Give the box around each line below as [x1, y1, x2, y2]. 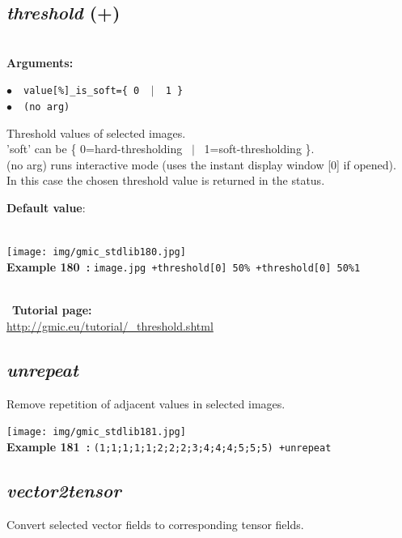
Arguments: [6, 53, 74, 70]
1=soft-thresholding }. [204, 140, 315, 157]
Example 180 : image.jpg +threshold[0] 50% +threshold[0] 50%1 [6, 258, 361, 275]
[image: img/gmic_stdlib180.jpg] [6, 246, 186, 258]
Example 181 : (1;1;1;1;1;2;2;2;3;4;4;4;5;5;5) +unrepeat [6, 438, 332, 455]
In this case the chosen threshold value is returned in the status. [6, 172, 325, 189]
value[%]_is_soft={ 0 [23, 85, 140, 97]
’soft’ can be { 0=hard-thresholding [6, 140, 183, 157]
